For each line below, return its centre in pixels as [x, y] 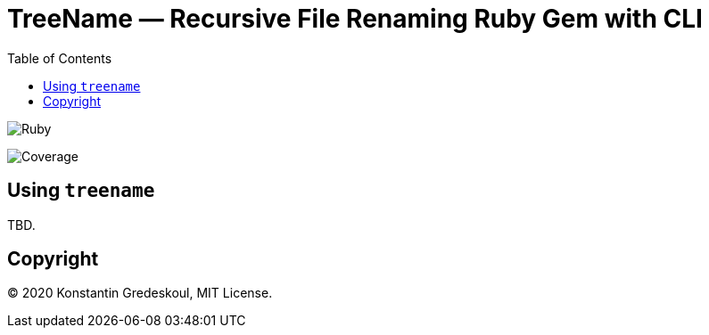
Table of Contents [60, 58]
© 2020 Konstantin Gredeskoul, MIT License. [140, 293]
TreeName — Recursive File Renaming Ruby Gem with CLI [355, 19]
